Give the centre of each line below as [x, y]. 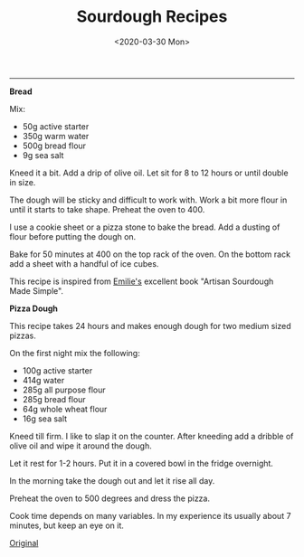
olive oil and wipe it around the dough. [81, 446]
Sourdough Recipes [152, 17]
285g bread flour [54, 399]
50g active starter [56, 126]
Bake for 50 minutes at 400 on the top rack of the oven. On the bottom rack [150, 254]
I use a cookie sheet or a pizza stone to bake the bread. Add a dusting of [145, 227]
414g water [43, 380]
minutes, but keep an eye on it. [67, 525]
